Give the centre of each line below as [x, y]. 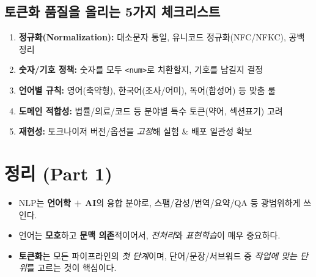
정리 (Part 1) [58, 173]
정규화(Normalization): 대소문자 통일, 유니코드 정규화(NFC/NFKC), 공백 [162, 37]
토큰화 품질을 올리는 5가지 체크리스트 [112, 11]
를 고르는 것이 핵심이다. [72, 268]
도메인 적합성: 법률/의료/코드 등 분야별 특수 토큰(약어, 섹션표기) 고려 [151, 110]
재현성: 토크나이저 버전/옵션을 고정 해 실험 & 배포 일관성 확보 [135, 131]
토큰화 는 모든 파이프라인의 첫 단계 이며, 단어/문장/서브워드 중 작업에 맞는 [158, 255]
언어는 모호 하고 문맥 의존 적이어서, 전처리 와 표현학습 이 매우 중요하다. [149, 235]
